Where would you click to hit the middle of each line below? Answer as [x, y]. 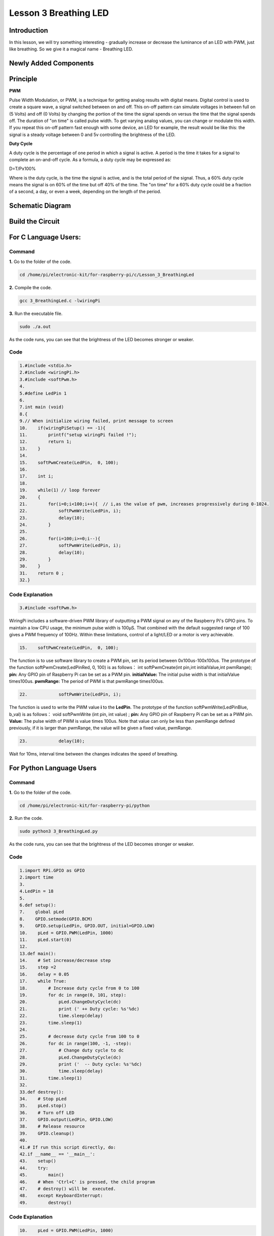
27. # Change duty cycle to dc [72, 1050]
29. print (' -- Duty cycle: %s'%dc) [81, 1064]
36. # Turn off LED [47, 1113]
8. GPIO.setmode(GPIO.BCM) [56, 919]
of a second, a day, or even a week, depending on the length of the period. [85, 192]
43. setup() [38, 1161]
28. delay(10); [52, 552]
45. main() [42, 1175]
